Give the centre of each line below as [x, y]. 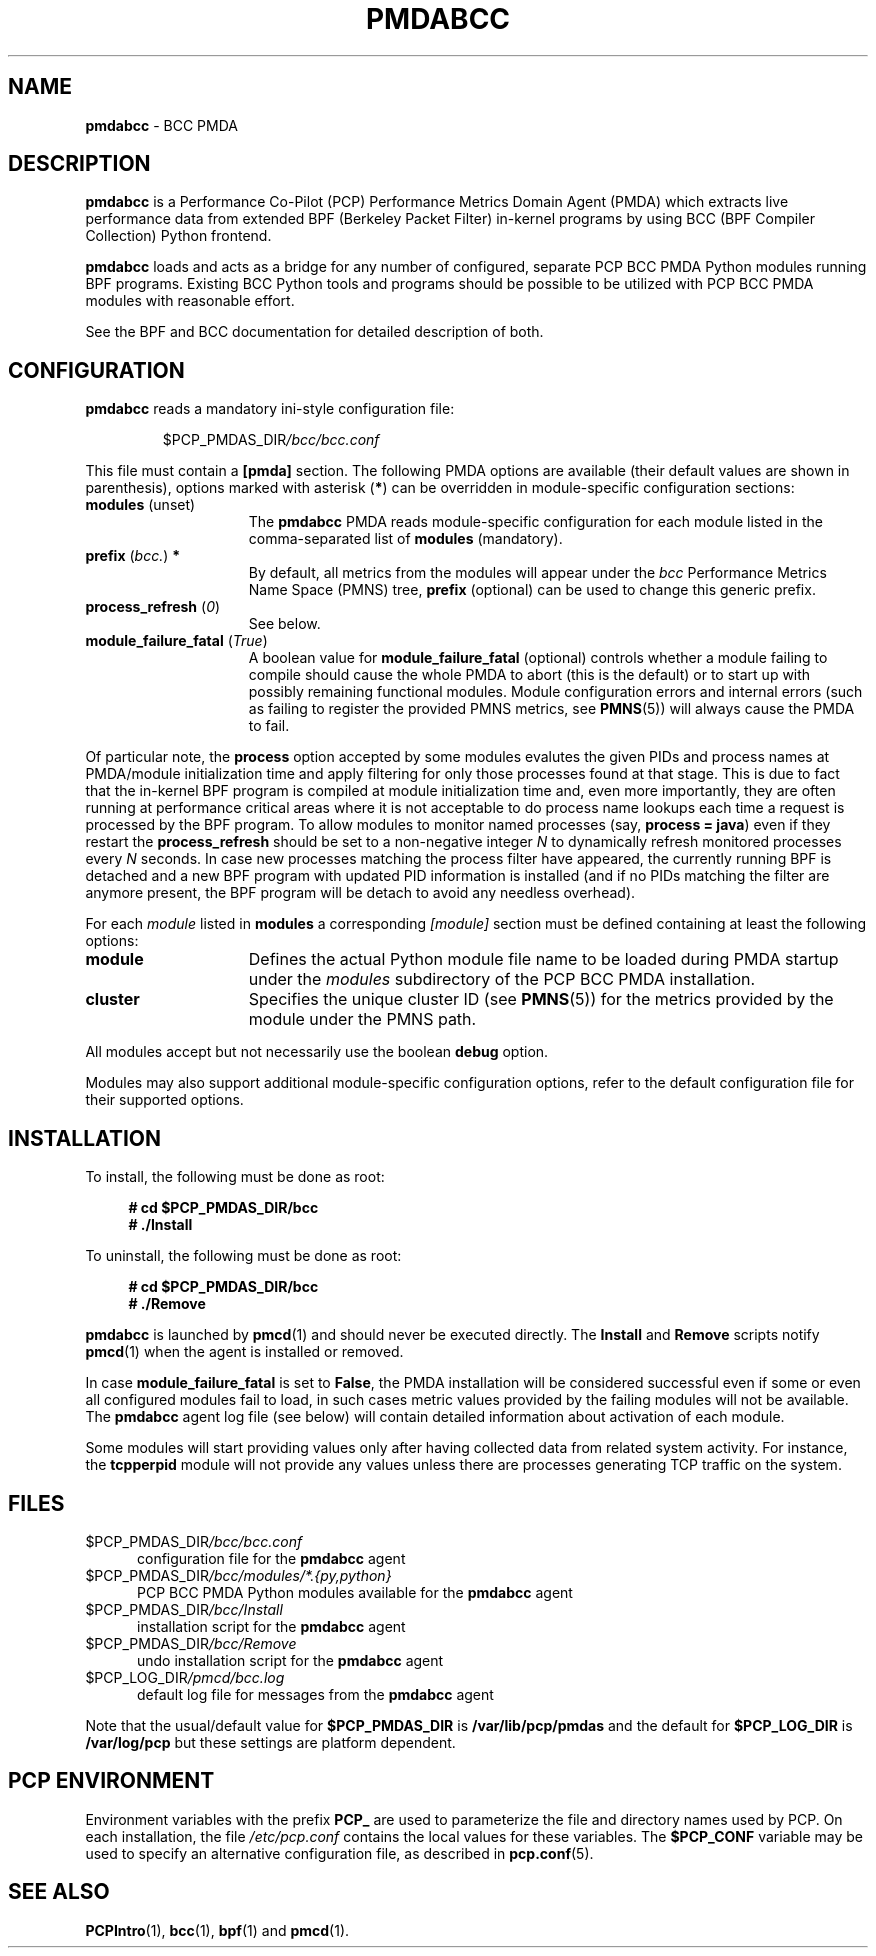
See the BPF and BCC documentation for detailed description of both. [314, 332]
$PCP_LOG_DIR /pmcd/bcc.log [185, 1677]
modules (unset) [140, 505]
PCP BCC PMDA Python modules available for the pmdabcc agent [355, 1592]
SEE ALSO [59, 1892]
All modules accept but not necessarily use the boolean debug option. [317, 1052]
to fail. [269, 726]
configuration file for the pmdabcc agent [271, 1558]
